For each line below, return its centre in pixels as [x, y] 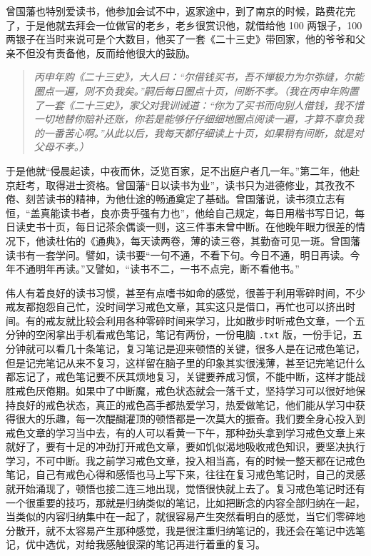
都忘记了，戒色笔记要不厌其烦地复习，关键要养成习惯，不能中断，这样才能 [181, 376]
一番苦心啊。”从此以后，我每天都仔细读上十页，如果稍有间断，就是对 [204, 132]
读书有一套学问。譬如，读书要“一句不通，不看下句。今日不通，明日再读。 [178, 254]
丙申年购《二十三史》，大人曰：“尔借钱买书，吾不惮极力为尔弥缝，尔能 [199, 77]
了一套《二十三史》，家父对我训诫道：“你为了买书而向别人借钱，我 [189, 105]
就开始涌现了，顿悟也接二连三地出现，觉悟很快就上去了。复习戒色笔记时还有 [185, 489]
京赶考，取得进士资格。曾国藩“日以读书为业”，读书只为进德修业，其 [166, 185]
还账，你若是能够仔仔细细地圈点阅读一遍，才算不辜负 [229, 119]
